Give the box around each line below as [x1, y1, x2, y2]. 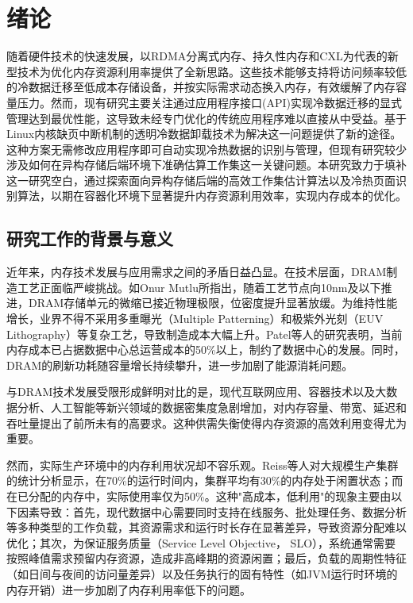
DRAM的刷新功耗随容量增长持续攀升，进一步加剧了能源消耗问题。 [6, 356, 353, 373]
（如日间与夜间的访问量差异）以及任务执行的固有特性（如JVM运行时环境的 [6, 565, 398, 582]
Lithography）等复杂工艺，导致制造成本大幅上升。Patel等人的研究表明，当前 [6, 325, 403, 342]
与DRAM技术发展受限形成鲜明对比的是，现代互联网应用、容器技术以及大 [6, 383, 387, 400]
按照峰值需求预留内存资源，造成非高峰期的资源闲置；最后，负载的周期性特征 [6, 550, 407, 567]
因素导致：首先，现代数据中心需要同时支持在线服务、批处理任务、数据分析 [17, 503, 407, 520]
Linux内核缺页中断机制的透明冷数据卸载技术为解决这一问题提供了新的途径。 [6, 125, 402, 142]
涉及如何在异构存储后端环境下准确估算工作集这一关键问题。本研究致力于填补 [6, 156, 407, 173]
